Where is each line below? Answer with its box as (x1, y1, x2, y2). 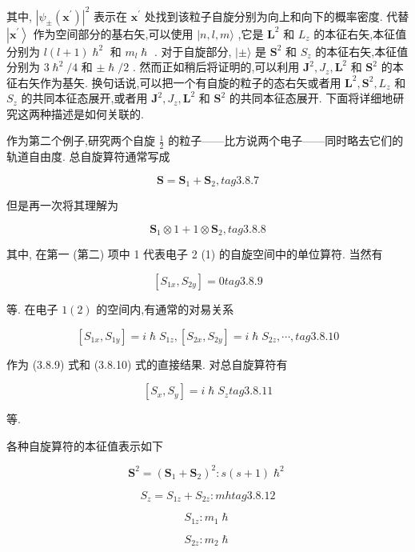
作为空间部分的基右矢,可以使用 (33, 25, 194, 42)
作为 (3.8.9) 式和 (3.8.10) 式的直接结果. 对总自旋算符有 (6, 355, 288, 372)
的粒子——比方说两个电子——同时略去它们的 (168, 132, 404, 149)
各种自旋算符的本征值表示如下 (6, 437, 163, 454)
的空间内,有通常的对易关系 (96, 300, 234, 317)
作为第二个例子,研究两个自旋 (6, 132, 155, 149)
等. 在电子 (6, 300, 58, 317)
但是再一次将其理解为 (6, 197, 118, 214)
